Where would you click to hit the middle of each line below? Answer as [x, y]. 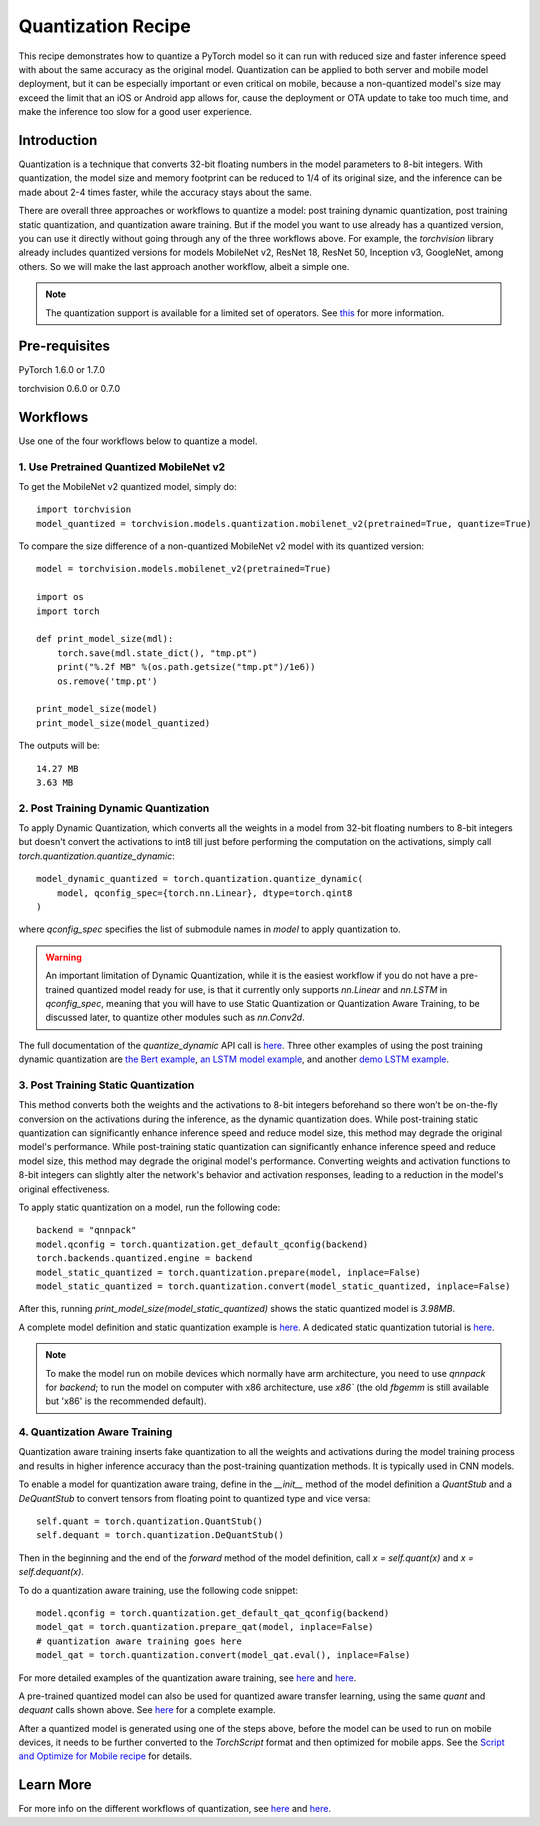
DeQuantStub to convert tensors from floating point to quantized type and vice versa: [194, 1498]
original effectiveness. [64, 1189]
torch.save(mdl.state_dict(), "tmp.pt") [157, 653]
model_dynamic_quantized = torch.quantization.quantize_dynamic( [200, 879]
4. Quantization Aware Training [95, 1432]
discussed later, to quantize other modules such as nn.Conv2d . [175, 1017]
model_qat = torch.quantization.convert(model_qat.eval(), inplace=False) [223, 1655]
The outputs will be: [59, 746]
